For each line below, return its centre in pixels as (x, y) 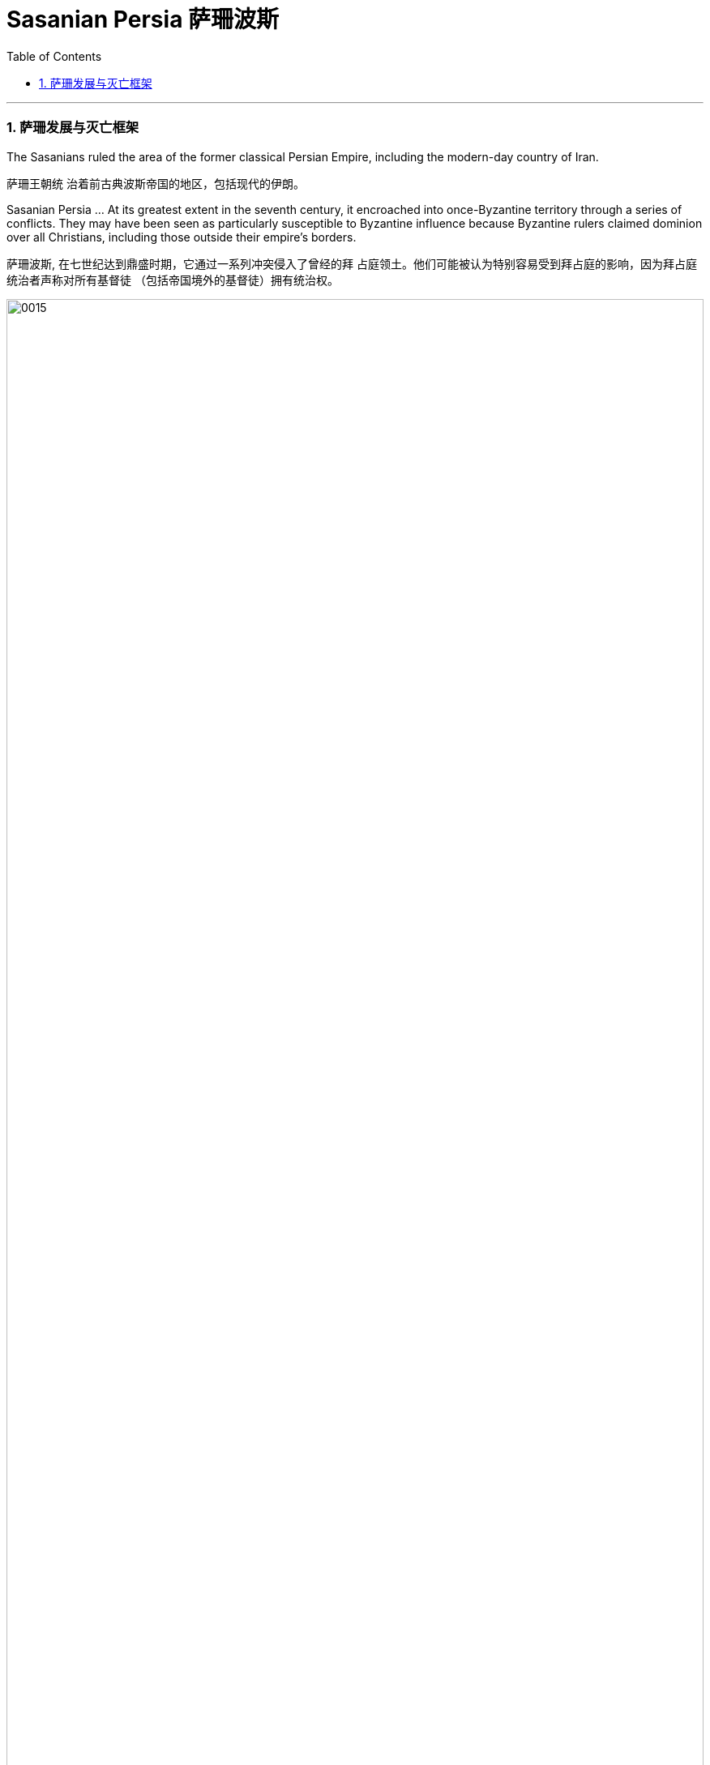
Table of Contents (54, 56)
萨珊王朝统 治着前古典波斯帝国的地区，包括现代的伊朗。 (156, 183)
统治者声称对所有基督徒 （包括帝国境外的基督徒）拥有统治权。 (173, 280)
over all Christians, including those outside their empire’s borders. (182, 237)
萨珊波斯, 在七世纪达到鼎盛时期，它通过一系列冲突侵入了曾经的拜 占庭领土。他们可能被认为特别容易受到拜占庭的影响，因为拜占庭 (352, 263)
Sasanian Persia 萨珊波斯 (143, 19)
